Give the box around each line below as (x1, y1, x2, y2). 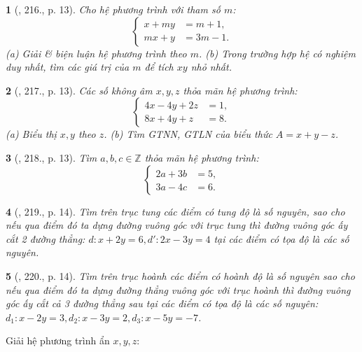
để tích (144, 59, 174, 74)
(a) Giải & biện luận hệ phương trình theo (6, 45, 187, 60)
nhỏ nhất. (190, 59, 232, 74)
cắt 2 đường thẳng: (6, 231, 85, 246)
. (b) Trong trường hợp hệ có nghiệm (198, 45, 356, 60)
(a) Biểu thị (6, 127, 57, 141)
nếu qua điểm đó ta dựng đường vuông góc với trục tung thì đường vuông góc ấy (6, 218, 348, 232)
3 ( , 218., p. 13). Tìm (6, 150, 97, 164)
